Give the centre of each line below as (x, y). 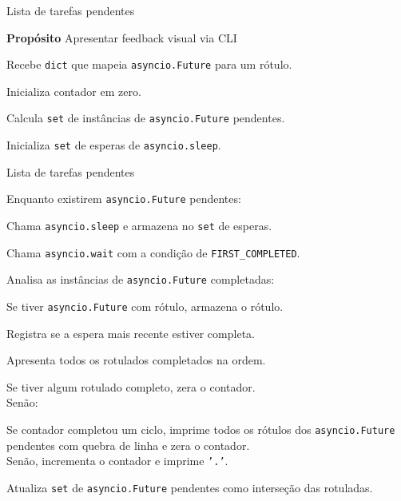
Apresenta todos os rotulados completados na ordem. (136, 360)
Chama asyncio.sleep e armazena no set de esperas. (139, 225)
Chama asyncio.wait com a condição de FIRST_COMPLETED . (153, 252)
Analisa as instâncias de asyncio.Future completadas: (141, 279)
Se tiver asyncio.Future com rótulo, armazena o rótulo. (145, 306)
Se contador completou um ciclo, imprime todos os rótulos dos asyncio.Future (201, 429)
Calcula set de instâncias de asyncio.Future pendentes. (146, 118)
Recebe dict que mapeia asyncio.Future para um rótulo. (149, 64)
